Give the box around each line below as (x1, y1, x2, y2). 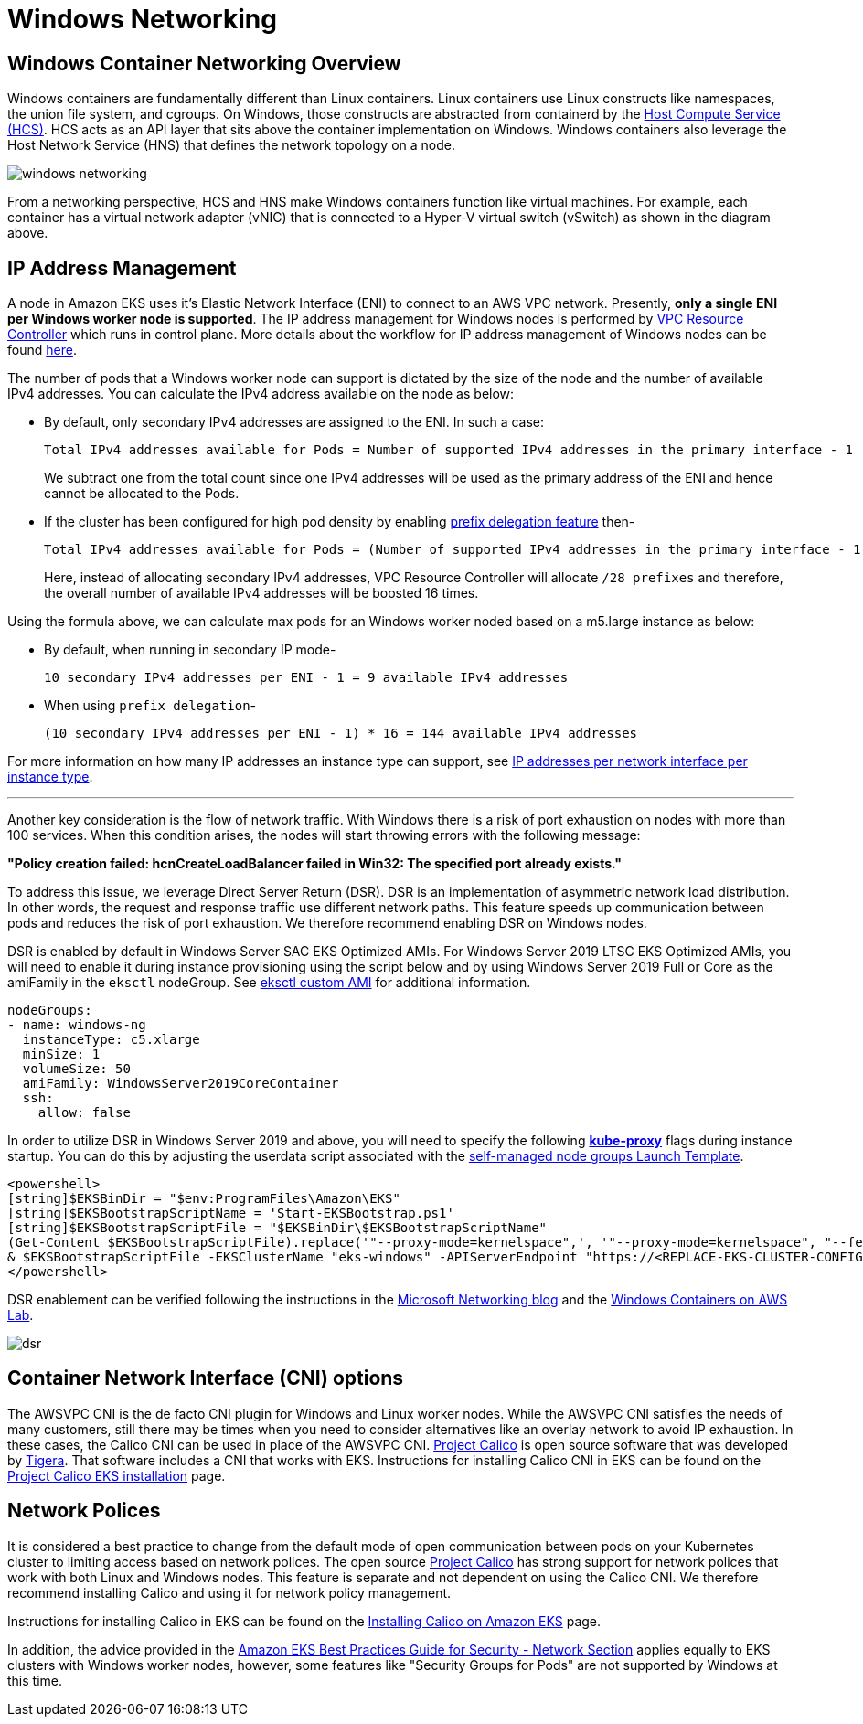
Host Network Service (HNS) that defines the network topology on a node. (7, 137, 455, 154)
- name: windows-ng (7, 1017, 146, 1033)
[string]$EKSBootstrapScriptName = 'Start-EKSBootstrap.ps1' (7, 1206, 454, 1221)
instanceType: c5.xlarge (22, 1032, 200, 1048)
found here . (7, 342, 77, 358)
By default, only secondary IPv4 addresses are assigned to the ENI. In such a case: (44, 414, 545, 431)
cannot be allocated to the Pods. (44, 485, 240, 502)
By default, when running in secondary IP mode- (44, 642, 336, 658)
